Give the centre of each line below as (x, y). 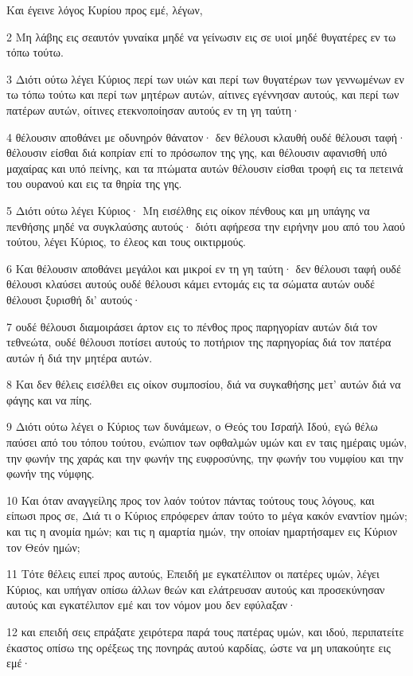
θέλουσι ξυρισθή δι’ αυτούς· (74, 299)
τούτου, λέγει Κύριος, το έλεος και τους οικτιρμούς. (126, 242)
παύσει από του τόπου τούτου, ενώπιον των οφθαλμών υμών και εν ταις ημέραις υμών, (207, 442)
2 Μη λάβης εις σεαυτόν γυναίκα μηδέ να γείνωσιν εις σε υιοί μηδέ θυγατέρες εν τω (201, 36)
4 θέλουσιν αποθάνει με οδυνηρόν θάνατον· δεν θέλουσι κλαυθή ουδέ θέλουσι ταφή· (206, 137)
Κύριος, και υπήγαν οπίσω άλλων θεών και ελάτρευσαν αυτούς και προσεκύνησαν (196, 589)
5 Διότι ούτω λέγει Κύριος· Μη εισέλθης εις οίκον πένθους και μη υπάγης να (188, 210)
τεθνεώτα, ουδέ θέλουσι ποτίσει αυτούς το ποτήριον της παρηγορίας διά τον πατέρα (199, 342)
